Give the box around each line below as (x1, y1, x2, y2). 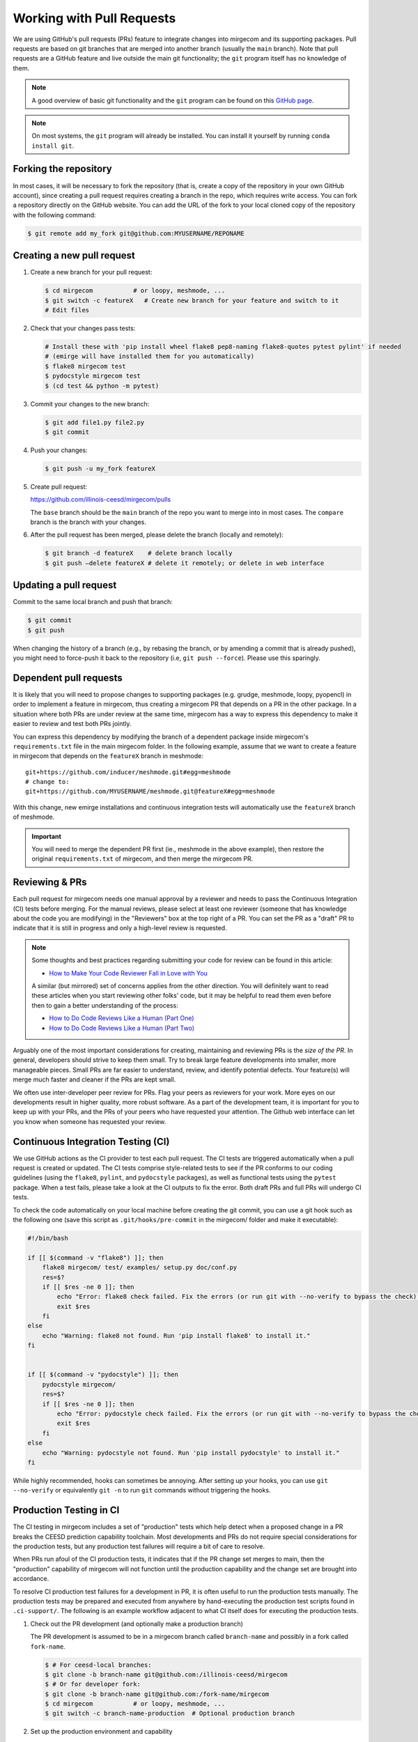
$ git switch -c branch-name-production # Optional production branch (45, 1709, 295, 1718)
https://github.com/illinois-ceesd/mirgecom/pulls (30, 495, 171, 504)
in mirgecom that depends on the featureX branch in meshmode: (13, 752, 203, 760)
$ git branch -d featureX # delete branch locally (45, 549, 233, 557)
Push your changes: (30, 446, 88, 454)
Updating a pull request (13, 579, 117, 592)
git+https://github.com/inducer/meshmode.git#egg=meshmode (25, 768, 231, 776)
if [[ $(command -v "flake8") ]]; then (27, 1254, 164, 1261)
